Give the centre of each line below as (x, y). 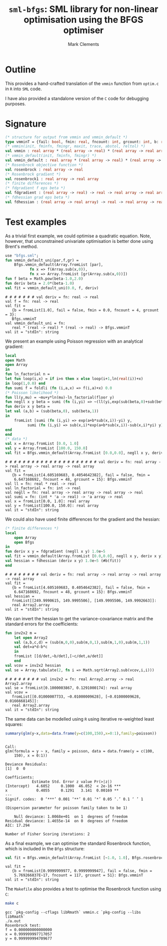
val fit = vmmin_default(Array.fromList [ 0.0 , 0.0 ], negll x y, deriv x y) (84, 556)
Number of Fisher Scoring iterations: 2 (48, 834)
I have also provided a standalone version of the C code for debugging (77, 98)
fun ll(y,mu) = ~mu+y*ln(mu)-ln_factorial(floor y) (60, 397)
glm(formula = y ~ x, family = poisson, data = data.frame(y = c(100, (80, 751)
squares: (14, 724)
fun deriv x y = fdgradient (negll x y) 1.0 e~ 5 (55, 552)
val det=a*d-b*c (31, 647)
